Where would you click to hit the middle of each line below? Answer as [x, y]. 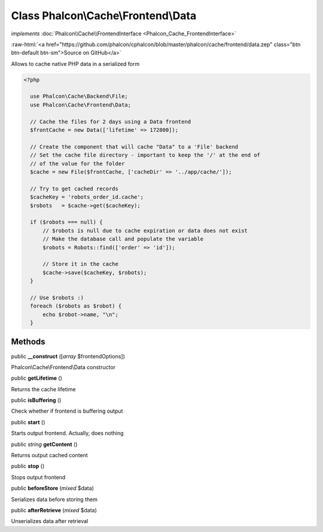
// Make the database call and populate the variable [123, 239]
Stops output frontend [38, 477]
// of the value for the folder [77, 164]
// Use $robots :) [57, 297]
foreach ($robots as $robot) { [76, 306]
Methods [28, 342]
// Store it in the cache [81, 264]
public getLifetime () [37, 378]
